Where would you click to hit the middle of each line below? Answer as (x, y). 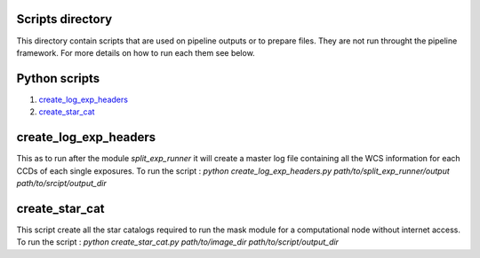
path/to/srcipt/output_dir (61, 183)
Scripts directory (64, 19)
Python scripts (58, 78)
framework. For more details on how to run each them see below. (136, 52)
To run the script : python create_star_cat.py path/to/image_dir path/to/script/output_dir (178, 242)
